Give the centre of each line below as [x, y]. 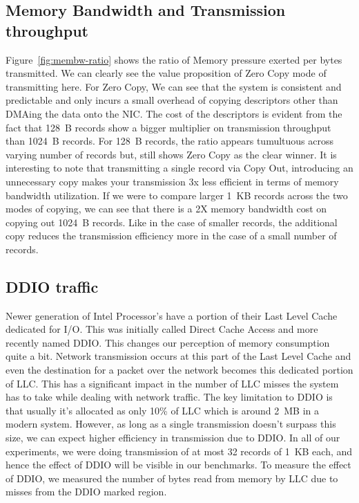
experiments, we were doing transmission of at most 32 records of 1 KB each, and [179, 451]
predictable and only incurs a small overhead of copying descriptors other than [172, 100]
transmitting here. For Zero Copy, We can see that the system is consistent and [174, 86]
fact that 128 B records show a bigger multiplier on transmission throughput [168, 127]
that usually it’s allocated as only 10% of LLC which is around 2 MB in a [162, 410]
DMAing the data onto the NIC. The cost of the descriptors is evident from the [174, 113]
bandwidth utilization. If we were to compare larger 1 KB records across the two [177, 195]
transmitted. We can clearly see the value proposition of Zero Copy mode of [166, 73]
